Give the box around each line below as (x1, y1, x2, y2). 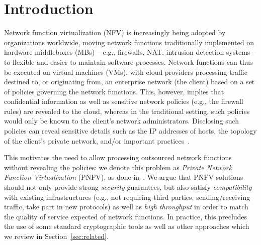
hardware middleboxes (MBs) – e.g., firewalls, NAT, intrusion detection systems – (4, 47, 256, 57)
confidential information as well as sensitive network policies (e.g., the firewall (4, 96, 243, 106)
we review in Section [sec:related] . (4, 231, 109, 241)
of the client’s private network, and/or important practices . (4, 135, 190, 146)
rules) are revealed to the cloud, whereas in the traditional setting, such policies (4, 105, 250, 116)
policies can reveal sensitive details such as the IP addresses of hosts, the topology (4, 126, 257, 136)
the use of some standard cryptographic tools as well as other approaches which (4, 221, 249, 231)
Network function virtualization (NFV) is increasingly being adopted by (4, 27, 226, 38)
